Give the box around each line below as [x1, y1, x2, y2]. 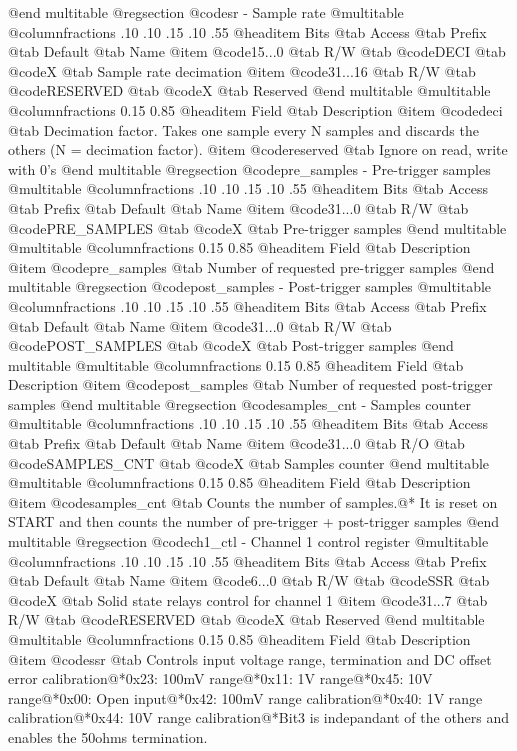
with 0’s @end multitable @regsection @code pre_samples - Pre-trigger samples [8, 158, 491, 179]
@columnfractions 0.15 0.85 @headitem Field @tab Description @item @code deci [8, 99, 503, 120]
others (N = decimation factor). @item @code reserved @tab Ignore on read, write [8, 139, 508, 160]
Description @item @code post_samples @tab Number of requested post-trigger [8, 374, 493, 395]
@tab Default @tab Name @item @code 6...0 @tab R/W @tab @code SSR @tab [8, 570, 490, 591]
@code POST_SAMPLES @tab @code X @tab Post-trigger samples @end [8, 335, 454, 356]
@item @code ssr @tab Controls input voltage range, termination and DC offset [8, 648, 492, 669]
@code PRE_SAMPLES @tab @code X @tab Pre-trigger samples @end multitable [8, 217, 507, 238]
